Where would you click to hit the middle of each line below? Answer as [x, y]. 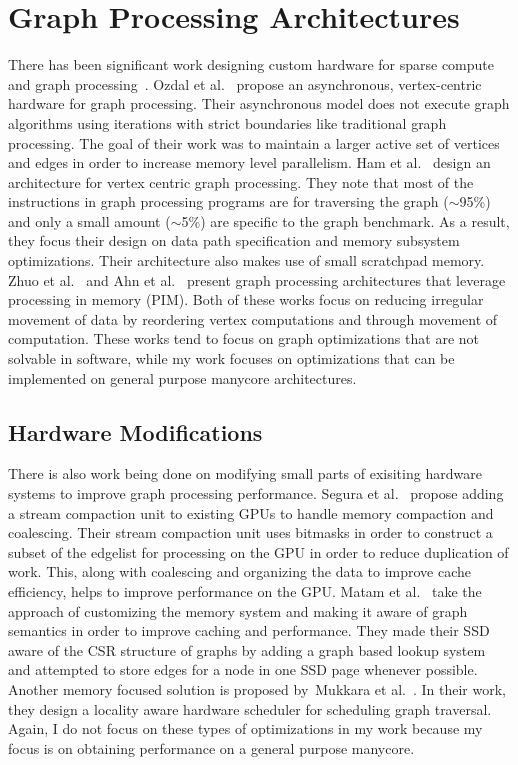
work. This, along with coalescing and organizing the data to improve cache [240, 571]
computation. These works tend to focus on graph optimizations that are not [243, 338]
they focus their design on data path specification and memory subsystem [234, 240]
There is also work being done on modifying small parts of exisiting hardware [245, 473]
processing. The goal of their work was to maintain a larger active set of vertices [254, 142]
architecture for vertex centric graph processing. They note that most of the [241, 181]
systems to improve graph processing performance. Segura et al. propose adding [256, 493]
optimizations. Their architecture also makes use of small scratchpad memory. [246, 260]
